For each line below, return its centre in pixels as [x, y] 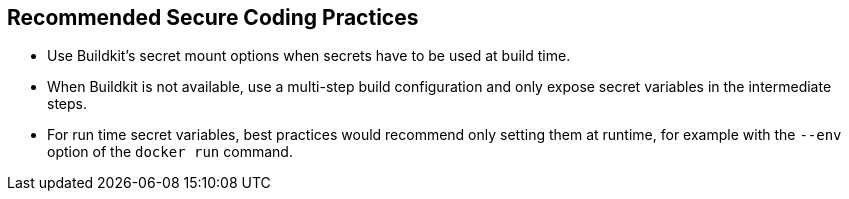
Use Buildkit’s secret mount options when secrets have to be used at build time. [309, 56]
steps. [67, 104]
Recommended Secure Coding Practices [213, 17]
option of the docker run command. [170, 152]
